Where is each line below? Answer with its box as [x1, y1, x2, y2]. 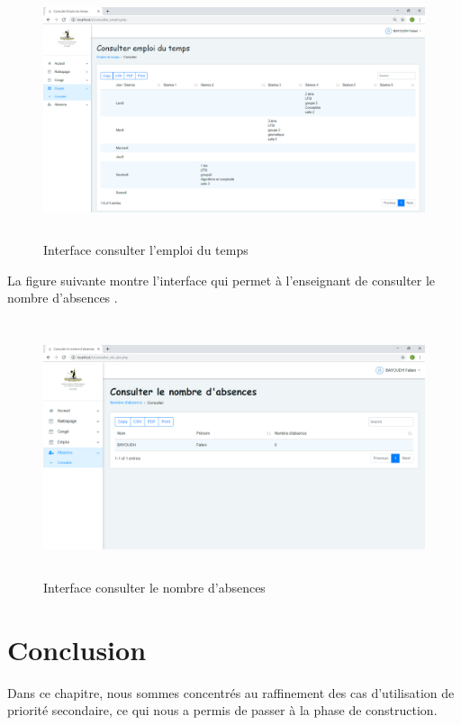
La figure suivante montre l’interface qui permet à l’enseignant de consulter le [7, 270, 436, 289]
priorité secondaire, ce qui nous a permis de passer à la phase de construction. [7, 701, 438, 720]
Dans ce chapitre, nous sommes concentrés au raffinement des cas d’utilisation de [7, 683, 455, 702]
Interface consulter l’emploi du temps [43, 240, 249, 259]
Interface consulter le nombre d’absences [43, 577, 266, 596]
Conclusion [7, 630, 147, 667]
